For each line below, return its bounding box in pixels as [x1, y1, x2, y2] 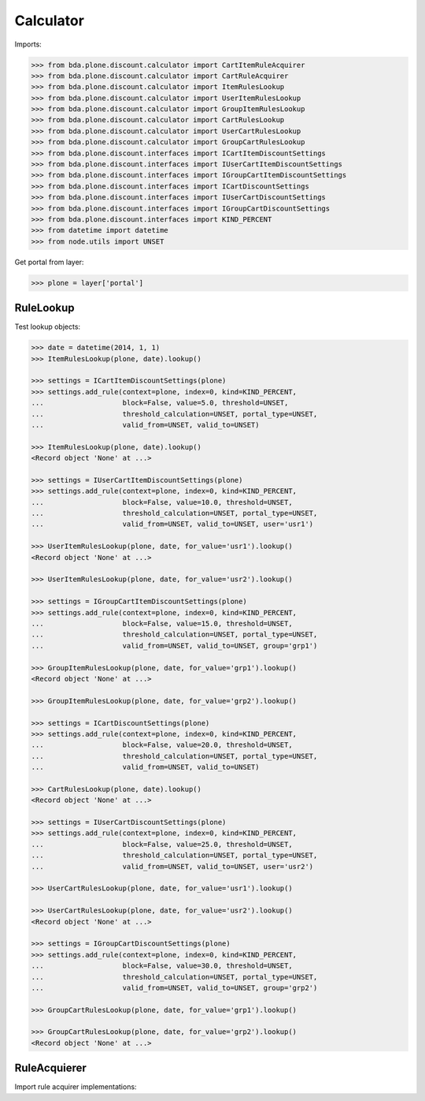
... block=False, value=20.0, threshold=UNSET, [31, 741, 293, 749]
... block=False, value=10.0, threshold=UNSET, [31, 498, 293, 506]
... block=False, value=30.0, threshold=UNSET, [31, 961, 293, 970]
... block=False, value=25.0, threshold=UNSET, [31, 840, 293, 849]
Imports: [14, 39, 42, 49]
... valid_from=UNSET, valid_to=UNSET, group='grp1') [31, 641, 318, 650]
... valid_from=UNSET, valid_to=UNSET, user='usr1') [31, 520, 314, 528]
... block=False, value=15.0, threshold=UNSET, [31, 619, 293, 628]
